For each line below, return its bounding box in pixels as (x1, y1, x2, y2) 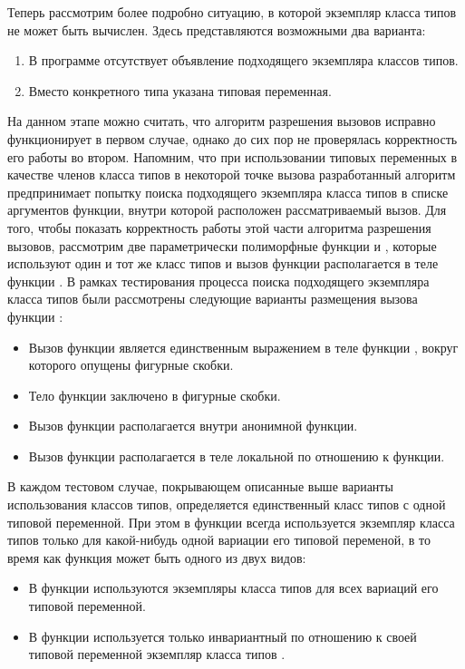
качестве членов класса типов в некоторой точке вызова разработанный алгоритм (7, 165, 456, 184)
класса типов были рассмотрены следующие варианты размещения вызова (7, 289, 418, 308)
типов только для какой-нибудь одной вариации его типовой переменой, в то (7, 530, 431, 549)
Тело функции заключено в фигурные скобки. (28, 385, 281, 404)
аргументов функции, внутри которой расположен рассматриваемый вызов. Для (7, 200, 447, 219)
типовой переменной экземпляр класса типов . (28, 645, 286, 664)
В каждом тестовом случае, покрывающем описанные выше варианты (7, 477, 393, 496)
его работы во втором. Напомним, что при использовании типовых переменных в (7, 147, 458, 166)
